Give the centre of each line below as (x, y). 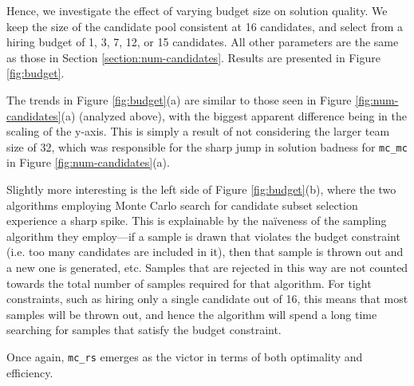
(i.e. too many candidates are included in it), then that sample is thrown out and (205, 252)
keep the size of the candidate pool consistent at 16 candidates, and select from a (205, 26)
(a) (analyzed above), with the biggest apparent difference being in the (234, 115)
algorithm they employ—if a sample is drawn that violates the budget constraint (203, 236)
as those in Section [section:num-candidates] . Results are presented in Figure (193, 57)
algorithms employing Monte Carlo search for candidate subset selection (182, 205)
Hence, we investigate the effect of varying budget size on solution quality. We (197, 10)
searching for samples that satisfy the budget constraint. (144, 330)
